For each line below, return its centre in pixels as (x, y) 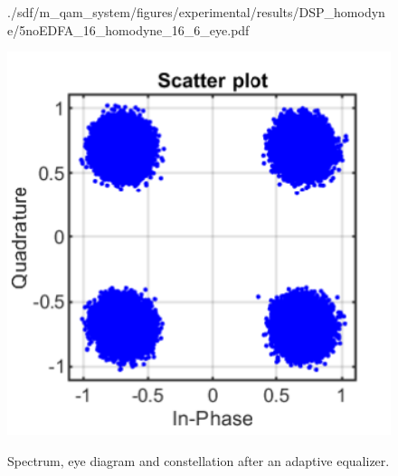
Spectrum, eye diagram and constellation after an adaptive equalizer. (199, 460)
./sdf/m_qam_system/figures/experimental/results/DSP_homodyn (196, 12)
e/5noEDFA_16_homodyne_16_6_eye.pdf (128, 29)
